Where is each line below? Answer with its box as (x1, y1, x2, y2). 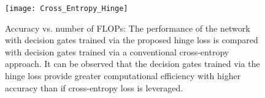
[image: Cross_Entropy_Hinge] (5, 4, 128, 13)
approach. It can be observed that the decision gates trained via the (5, 57, 260, 70)
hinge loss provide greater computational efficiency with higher (5, 69, 241, 82)
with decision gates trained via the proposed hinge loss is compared (5, 33, 258, 46)
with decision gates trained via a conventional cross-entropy (5, 45, 229, 58)
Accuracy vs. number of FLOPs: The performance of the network (5, 21, 250, 34)
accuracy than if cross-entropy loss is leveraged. (5, 81, 183, 94)
